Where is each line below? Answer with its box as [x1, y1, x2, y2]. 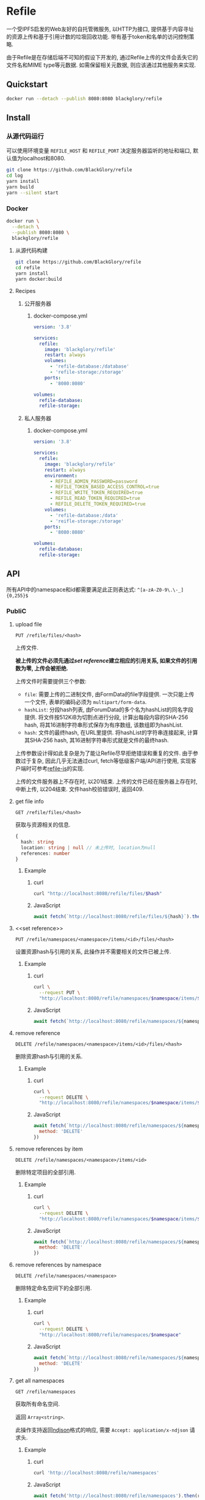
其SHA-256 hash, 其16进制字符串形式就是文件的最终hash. [24, 737, 169, 744]
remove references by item [15, 1145, 84, 1153]
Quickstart [6, 80, 48, 90]
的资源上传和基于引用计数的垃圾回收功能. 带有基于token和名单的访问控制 [6, 32, 189, 40]
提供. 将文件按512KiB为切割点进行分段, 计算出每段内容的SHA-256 [24, 714, 189, 721]
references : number [21, 850, 70, 856]
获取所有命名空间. [15, 1400, 60, 1408]
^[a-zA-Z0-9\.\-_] [137, 587, 184, 593]
